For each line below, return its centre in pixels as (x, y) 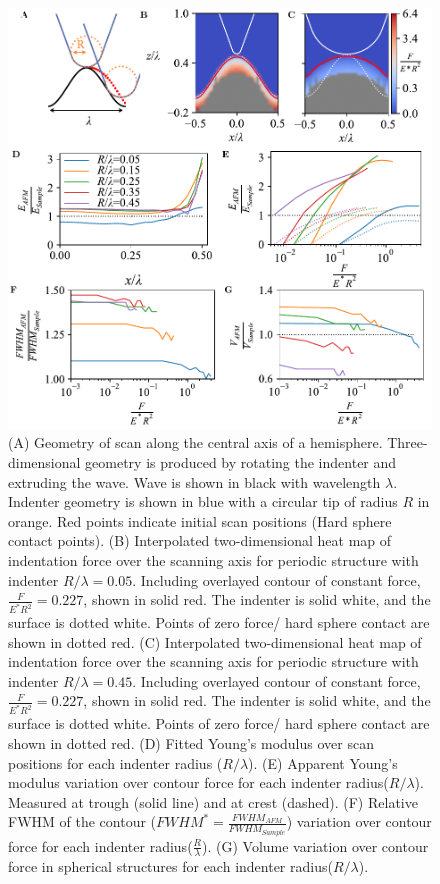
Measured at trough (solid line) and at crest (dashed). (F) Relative (213, 801)
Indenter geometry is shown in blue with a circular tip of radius (203, 501)
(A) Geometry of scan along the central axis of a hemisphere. (195, 442)
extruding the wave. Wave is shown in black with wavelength (194, 481)
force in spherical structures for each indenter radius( (170, 866)
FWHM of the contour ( (82, 821)
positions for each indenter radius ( (115, 762)
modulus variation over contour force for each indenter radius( (198, 782)
